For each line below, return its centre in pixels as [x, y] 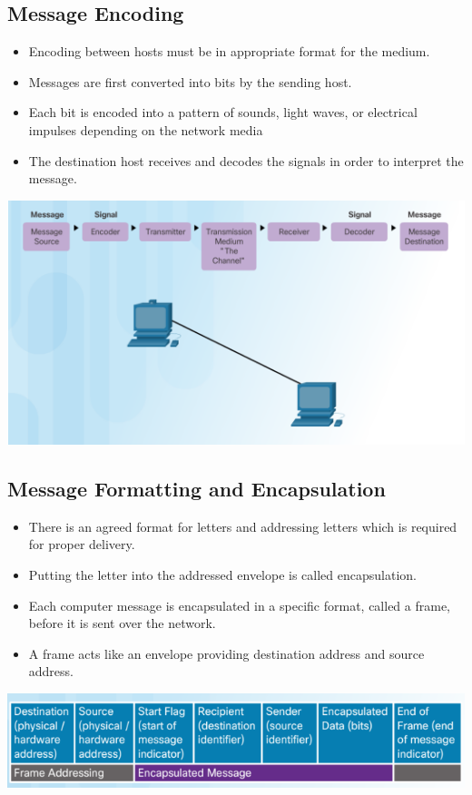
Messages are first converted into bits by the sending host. [190, 81]
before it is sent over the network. [122, 623]
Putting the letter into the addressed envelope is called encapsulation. [222, 574]
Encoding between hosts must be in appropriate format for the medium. [229, 51]
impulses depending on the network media [146, 129]
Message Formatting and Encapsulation [197, 488]
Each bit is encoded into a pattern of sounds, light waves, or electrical [223, 112]
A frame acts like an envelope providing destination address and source [226, 653]
